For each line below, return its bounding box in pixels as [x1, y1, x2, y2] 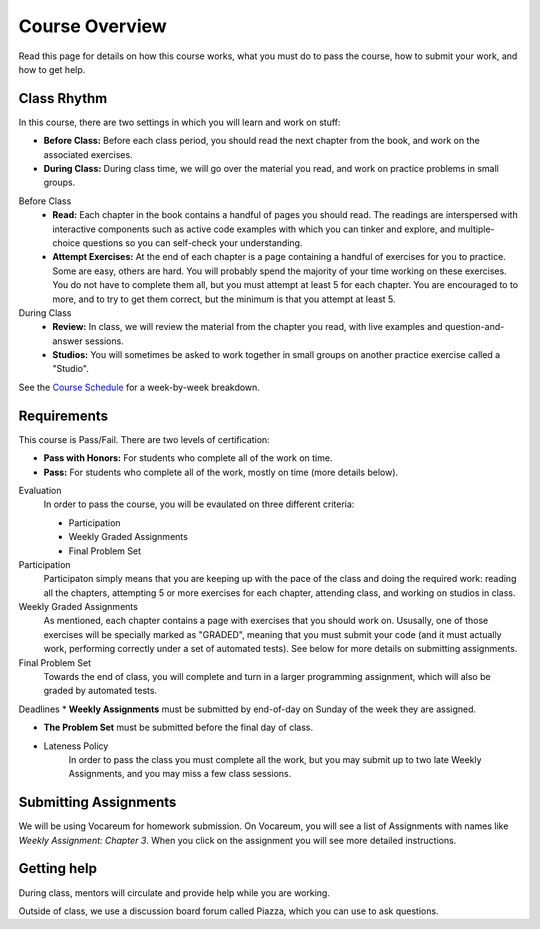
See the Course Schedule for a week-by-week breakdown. [18, 381, 260, 393]
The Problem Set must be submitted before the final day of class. [43, 721, 314, 734]
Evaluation [18, 484, 62, 496]
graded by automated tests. [43, 685, 158, 697]
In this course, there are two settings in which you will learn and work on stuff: [18, 116, 341, 128]
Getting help [18, 860, 97, 877]
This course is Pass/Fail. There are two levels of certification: [18, 433, 270, 445]
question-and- [445, 321, 505, 333]
